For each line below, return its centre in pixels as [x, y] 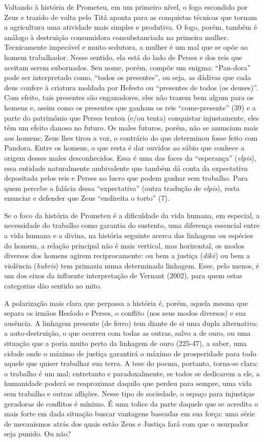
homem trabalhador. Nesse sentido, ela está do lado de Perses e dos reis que [123, 57]
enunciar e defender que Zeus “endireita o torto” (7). [87, 198]
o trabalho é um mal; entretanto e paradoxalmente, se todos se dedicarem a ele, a [132, 373]
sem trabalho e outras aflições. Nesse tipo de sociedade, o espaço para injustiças [129, 393]
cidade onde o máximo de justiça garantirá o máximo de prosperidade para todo [130, 353]
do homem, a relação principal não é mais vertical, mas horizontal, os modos [124, 245]
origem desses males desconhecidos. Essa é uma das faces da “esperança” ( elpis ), [130, 157]
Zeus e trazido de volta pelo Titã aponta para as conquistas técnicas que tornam [131, 17]
